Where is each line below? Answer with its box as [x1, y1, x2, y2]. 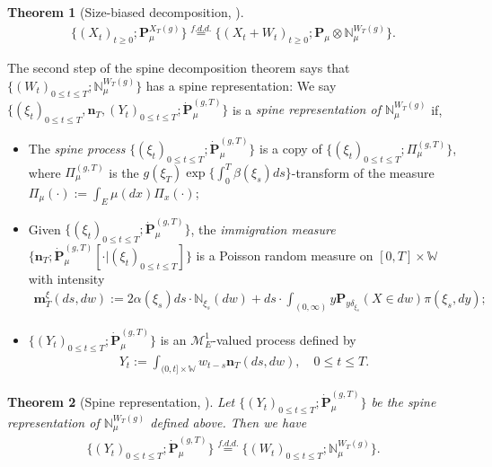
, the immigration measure [190, 219, 336, 238]
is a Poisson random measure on [196, 245, 373, 264]
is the [109, 163, 139, 181]
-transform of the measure [291, 163, 435, 181]
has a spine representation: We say [145, 75, 337, 94]
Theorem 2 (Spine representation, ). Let [7, 392, 235, 411]
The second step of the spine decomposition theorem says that [7, 58, 350, 77]
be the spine [371, 392, 436, 411]
